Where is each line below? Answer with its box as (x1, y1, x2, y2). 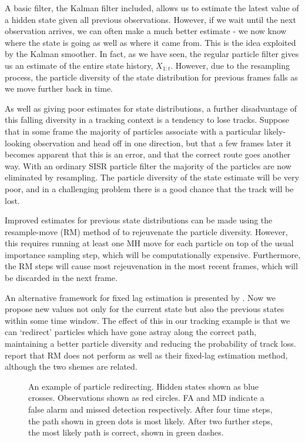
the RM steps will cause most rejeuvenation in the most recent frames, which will (5, 260, 298, 272)
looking (5, 136, 31, 149)
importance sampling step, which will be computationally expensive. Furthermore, (5, 248, 301, 260)
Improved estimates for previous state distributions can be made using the (5, 214, 273, 226)
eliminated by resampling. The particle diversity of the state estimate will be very (5, 171, 299, 183)
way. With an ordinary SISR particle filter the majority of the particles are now (5, 159, 291, 172)
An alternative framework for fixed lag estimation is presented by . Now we (5, 291, 276, 303)
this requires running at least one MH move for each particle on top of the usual (5, 237, 294, 249)
